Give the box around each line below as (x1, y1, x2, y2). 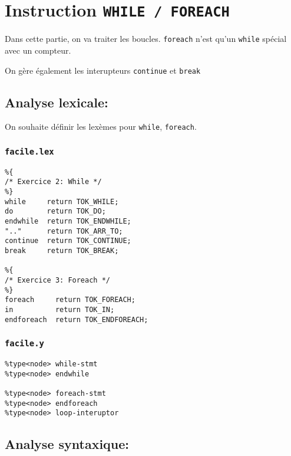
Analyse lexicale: (5, 93, 108, 111)
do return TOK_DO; (5, 207, 106, 216)
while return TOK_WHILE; (5, 197, 119, 206)
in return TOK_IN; (5, 305, 115, 314)
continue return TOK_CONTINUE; (5, 237, 131, 245)
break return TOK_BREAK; (5, 247, 119, 255)
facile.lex (5, 146, 54, 156)
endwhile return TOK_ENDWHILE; (5, 217, 131, 226)
